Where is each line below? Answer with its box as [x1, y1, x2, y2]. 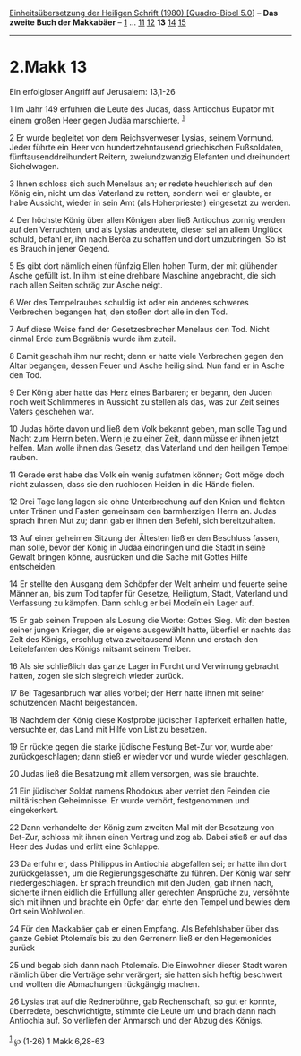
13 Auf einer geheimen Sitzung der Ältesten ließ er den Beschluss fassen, [9, 532, 280, 543]
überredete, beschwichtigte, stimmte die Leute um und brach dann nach [9, 1005, 276, 1016]
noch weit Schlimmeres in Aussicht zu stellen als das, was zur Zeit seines [9, 396, 280, 407]
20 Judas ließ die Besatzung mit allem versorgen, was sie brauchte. [9, 768, 260, 778]
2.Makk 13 [9, 57, 88, 77]
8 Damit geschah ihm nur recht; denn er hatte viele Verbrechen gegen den [9, 350, 284, 361]
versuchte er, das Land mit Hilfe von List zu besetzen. [9, 724, 208, 734]
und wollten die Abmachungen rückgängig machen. [9, 978, 200, 989]
